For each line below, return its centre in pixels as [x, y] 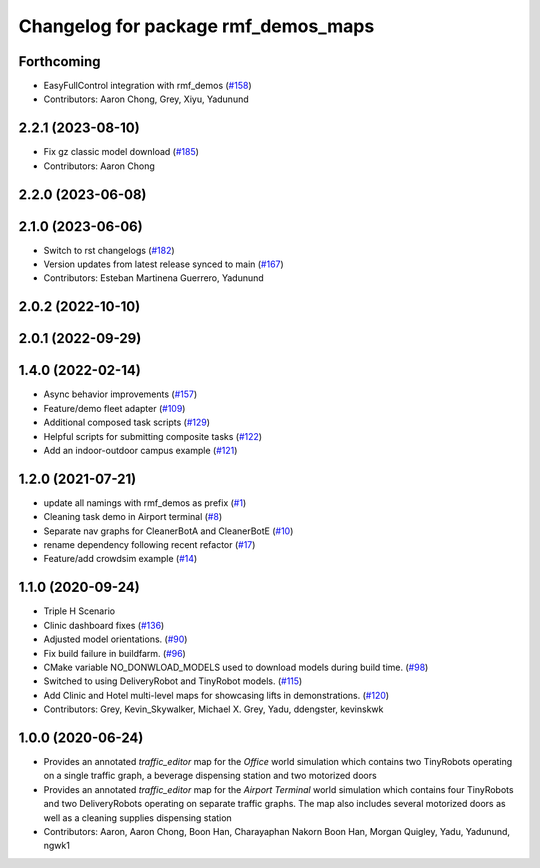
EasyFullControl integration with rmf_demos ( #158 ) [147, 86]
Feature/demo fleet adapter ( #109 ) [114, 408]
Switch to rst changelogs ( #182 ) [109, 250]
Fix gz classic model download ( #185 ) [121, 152]
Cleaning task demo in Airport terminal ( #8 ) [133, 517]
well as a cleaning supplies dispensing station [137, 817]
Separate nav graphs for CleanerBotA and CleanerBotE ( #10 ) [168, 531]
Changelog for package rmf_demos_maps [196, 26]
